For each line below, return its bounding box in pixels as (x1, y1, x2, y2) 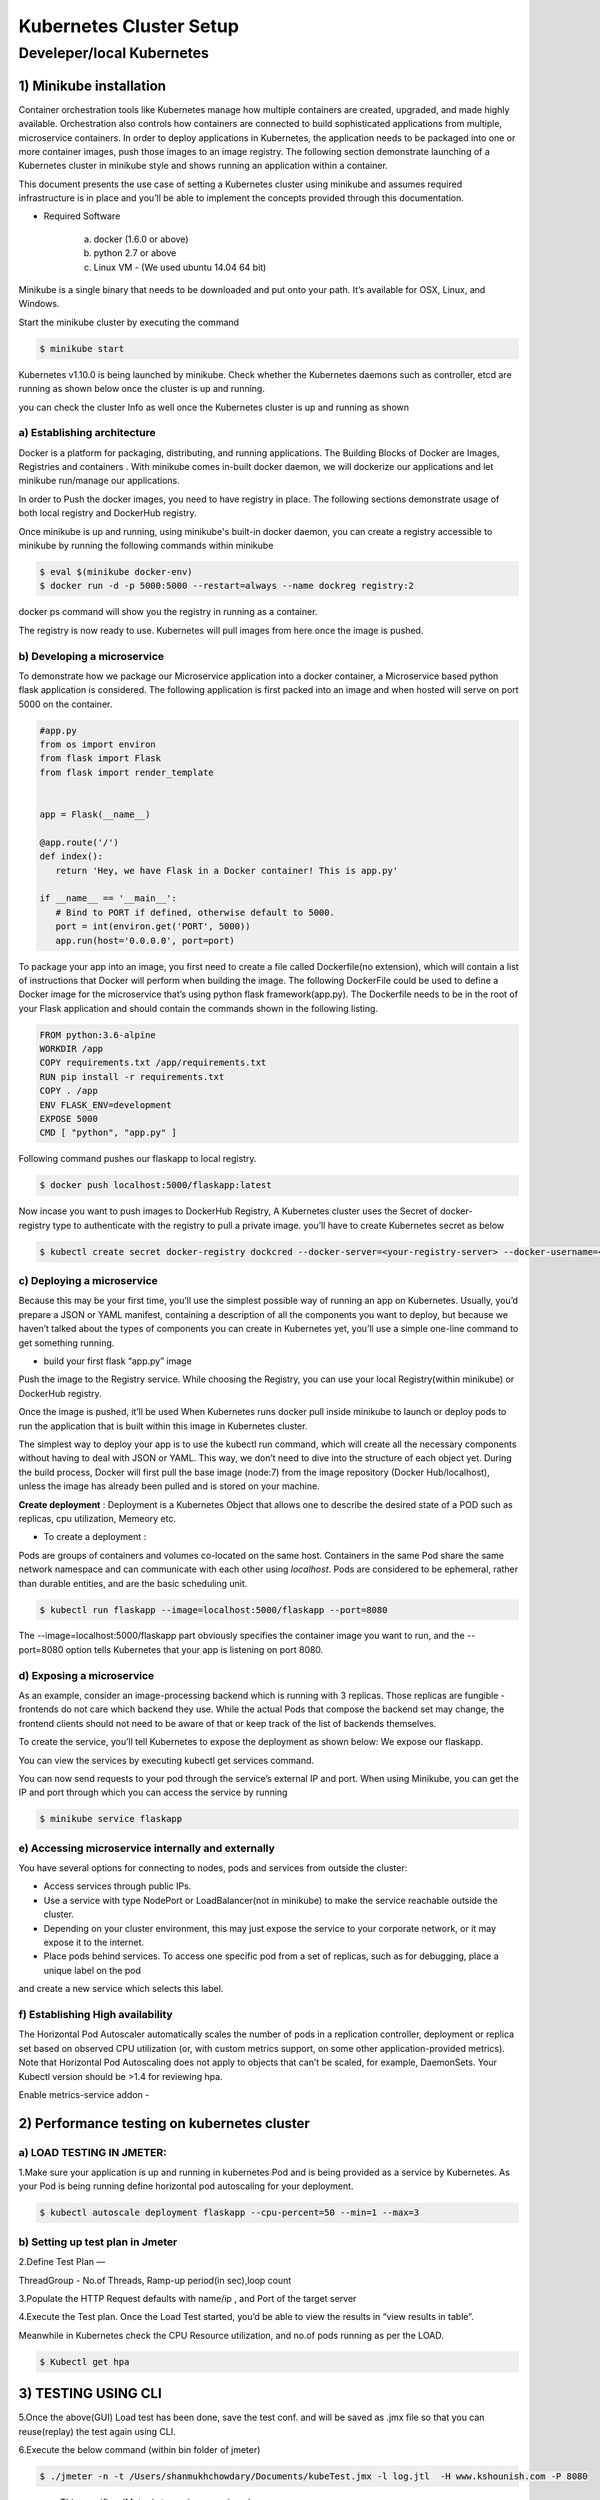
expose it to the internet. (43, 1936, 145, 1949)
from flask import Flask (39, 753, 162, 764)
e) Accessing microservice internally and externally (18, 1841, 275, 1855)
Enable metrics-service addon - (18, 2088, 150, 2100)
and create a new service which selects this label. (18, 1983, 224, 1995)
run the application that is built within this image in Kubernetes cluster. (18, 1420, 308, 1432)
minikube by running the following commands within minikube (18, 540, 274, 552)
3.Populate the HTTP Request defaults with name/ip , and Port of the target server (18, 2292, 357, 2304)
